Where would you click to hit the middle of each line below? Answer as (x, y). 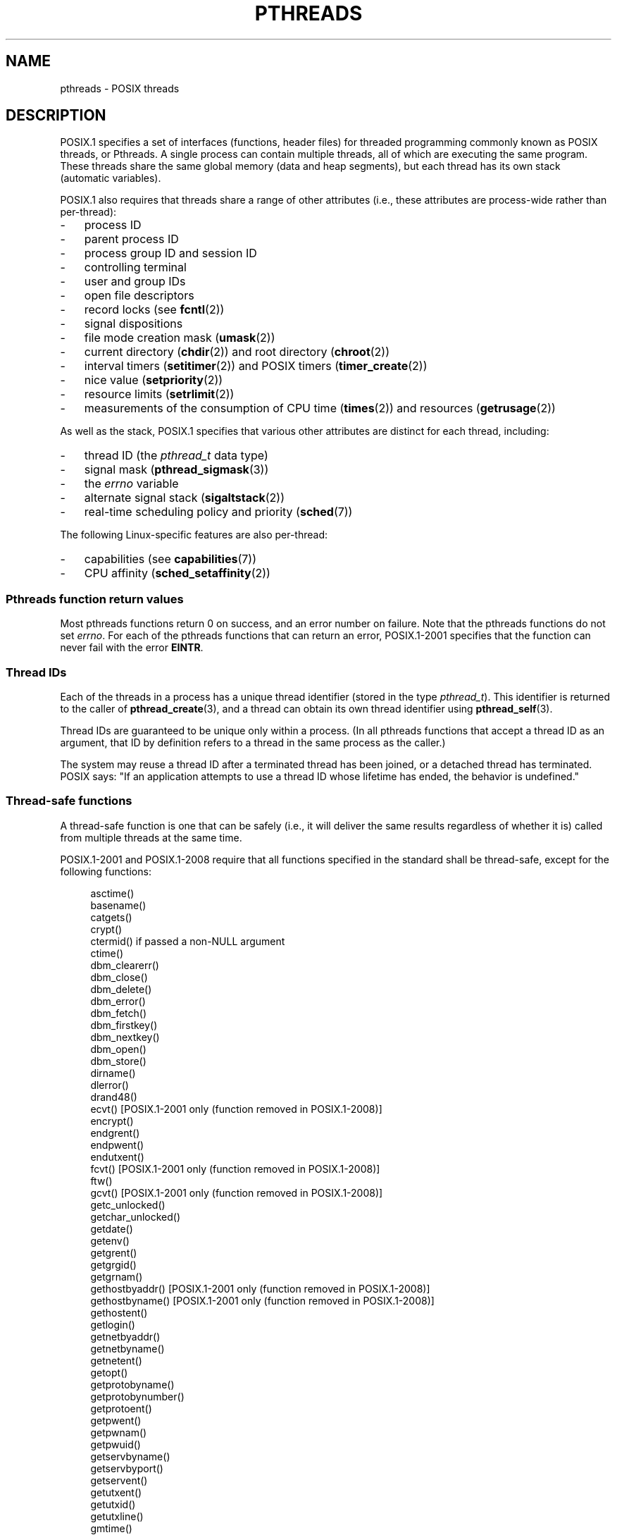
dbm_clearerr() (125, 965)
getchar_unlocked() (136, 1216)
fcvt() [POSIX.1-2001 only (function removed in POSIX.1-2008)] (235, 1169)
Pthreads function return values (95, 599)
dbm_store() (118, 1061)
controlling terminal (135, 267)
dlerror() (110, 1085)
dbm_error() (118, 1001)
